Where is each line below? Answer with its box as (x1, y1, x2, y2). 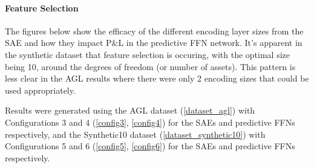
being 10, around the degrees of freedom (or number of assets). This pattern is (5, 60, 296, 73)
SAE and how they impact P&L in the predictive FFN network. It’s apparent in (5, 36, 303, 49)
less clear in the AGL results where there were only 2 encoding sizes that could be (5, 72, 309, 85)
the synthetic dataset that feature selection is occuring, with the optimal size (5, 48, 290, 60)
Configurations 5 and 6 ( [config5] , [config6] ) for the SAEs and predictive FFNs (5, 140, 295, 152)
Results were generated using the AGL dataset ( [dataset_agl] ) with (5, 104, 255, 117)
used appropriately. (5, 83, 76, 96)
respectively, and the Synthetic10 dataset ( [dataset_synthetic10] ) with (5, 128, 266, 140)
